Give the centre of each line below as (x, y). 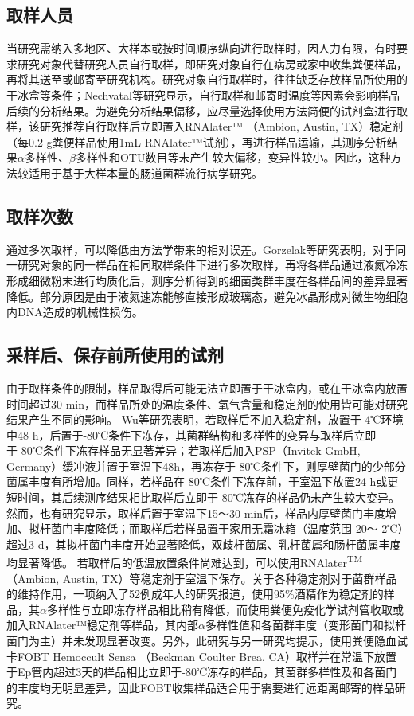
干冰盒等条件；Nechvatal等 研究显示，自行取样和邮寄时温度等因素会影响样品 (203, 94)
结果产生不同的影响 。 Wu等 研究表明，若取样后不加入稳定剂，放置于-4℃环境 (205, 419)
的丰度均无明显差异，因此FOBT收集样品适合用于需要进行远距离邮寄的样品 (201, 687)
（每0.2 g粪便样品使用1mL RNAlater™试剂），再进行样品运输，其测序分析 (197, 141)
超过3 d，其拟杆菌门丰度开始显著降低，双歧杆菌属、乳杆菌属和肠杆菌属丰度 (204, 544)
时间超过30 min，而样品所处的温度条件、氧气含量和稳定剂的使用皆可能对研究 (207, 403)
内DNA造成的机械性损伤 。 (75, 312)
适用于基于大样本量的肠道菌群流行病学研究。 (145, 172)
